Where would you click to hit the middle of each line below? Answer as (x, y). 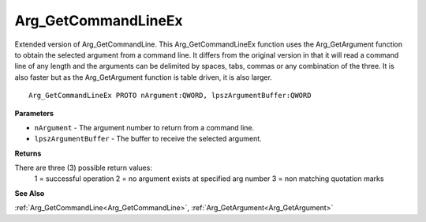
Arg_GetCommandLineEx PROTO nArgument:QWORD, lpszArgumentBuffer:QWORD (170, 96)
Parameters (34, 113)
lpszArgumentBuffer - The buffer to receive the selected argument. (148, 139)
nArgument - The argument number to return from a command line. (144, 127)
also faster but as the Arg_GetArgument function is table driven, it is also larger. (143, 77)
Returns (28, 153)
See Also (30, 193)
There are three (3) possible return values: (84, 168)
